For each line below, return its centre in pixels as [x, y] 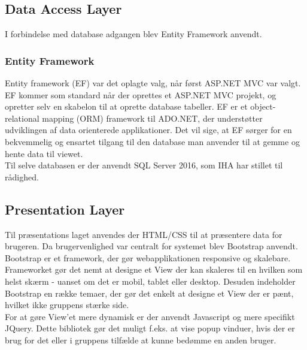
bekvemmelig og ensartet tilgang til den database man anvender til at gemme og [152, 141]
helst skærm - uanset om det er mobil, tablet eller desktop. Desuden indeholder [150, 281]
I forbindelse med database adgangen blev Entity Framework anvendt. [133, 34]
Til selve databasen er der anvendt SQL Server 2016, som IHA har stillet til [144, 165]
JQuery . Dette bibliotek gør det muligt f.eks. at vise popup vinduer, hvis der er [150, 328]
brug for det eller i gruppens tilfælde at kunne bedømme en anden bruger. [141, 340]
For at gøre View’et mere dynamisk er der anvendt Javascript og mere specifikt [150, 316]
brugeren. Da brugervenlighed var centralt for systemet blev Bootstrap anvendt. [151, 246]
